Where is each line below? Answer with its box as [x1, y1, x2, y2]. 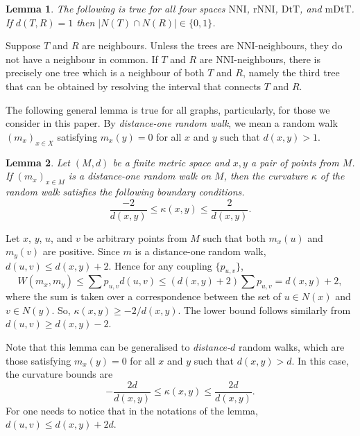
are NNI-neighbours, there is [199, 51, 320, 66]
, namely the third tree [242, 65, 340, 80]
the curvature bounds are [6, 367, 113, 381]
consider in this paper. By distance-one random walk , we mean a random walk [6, 116, 338, 130]
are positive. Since [42, 244, 120, 259]
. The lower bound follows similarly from [178, 302, 351, 317]
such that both [203, 230, 266, 245]
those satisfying [6, 353, 71, 367]
